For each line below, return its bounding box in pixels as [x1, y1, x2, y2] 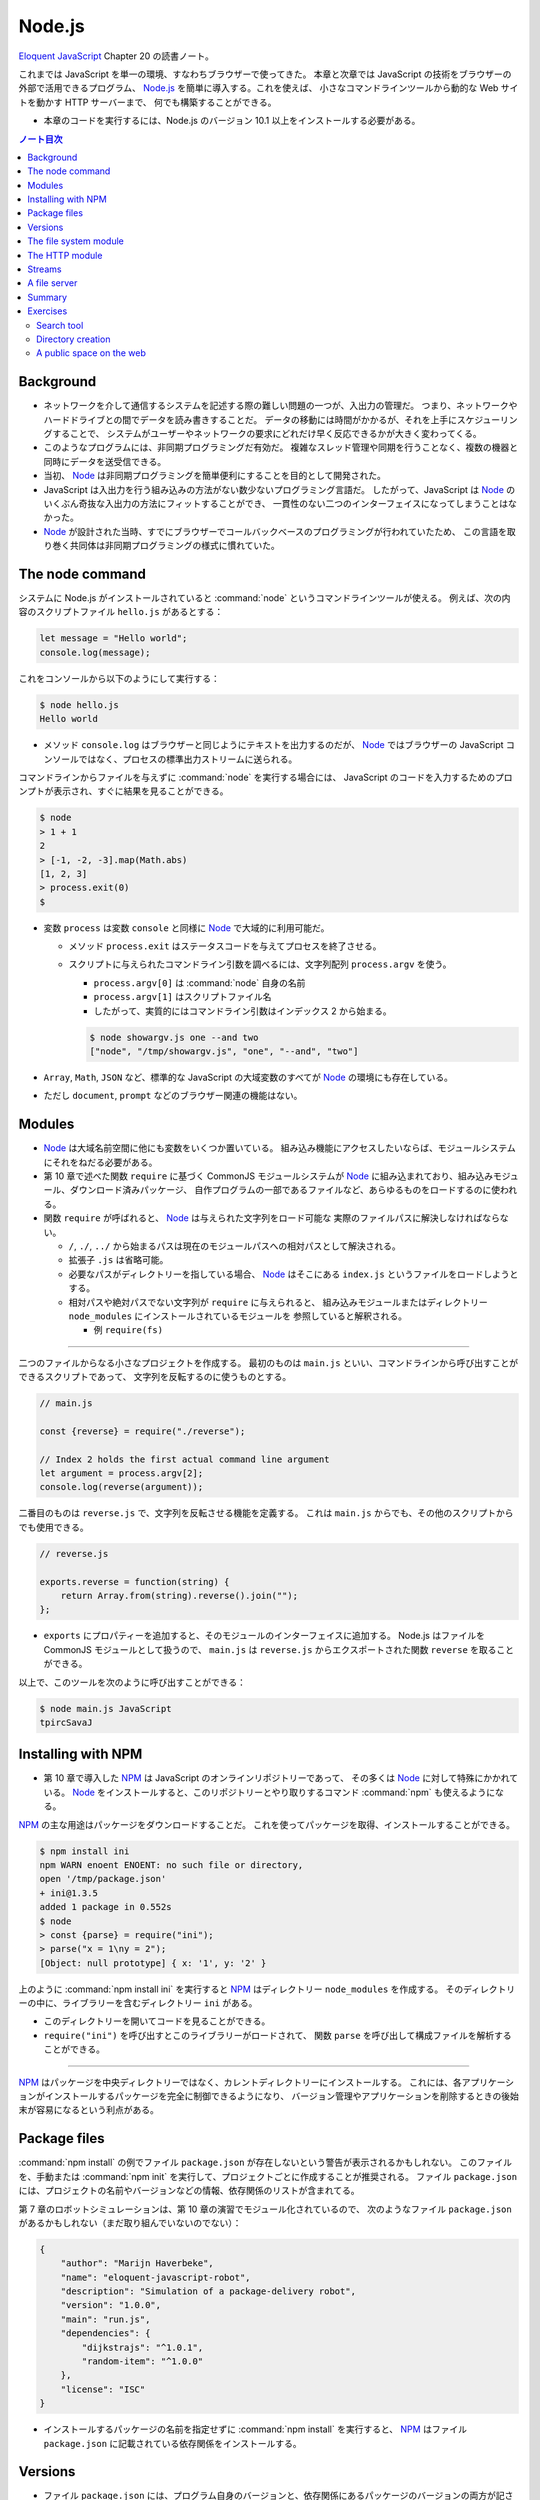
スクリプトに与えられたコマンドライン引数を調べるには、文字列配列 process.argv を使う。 [68, 958, 452, 970]
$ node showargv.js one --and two [89, 1031, 259, 1043]
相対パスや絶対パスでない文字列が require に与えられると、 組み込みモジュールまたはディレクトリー [68, 1296, 489, 1308]
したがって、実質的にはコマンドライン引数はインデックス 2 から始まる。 [93, 1005, 392, 1017]
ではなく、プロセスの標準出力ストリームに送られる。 [78, 753, 298, 765]
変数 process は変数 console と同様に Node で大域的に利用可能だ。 [43, 921, 330, 934]
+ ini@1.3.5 [39, 1887, 99, 1899]
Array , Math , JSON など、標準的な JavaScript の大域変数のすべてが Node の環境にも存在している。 [43, 1071, 454, 1083]
